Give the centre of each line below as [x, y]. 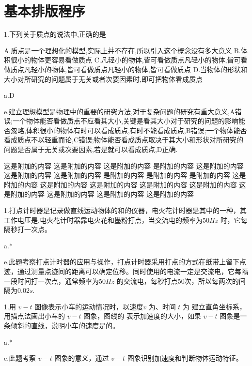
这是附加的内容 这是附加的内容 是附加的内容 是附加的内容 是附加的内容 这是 [125, 175]
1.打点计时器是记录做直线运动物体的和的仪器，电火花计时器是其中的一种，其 [125, 210]
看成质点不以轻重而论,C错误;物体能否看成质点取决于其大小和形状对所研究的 [124, 140]
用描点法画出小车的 [34, 316]
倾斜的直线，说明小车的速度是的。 [65, 325]
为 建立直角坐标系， [214, 306]
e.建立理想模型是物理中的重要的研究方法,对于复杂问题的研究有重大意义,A [119, 111]
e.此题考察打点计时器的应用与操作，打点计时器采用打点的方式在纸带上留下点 [125, 262]
